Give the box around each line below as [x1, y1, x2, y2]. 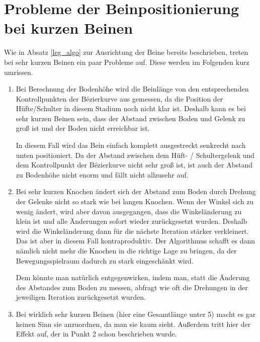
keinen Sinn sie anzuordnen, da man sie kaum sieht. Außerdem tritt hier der [16, 318, 251, 329]
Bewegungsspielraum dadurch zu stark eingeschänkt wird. [16, 255, 194, 266]
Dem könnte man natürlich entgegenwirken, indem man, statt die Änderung [16, 272, 250, 283]
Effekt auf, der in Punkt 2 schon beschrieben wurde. [16, 328, 177, 339]
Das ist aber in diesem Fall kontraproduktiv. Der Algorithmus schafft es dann [16, 235, 255, 246]
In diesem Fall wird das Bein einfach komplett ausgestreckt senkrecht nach [16, 140, 246, 150]
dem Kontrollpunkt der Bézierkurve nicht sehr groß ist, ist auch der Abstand [16, 159, 252, 170]
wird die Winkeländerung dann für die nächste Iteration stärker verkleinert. [16, 225, 249, 236]
